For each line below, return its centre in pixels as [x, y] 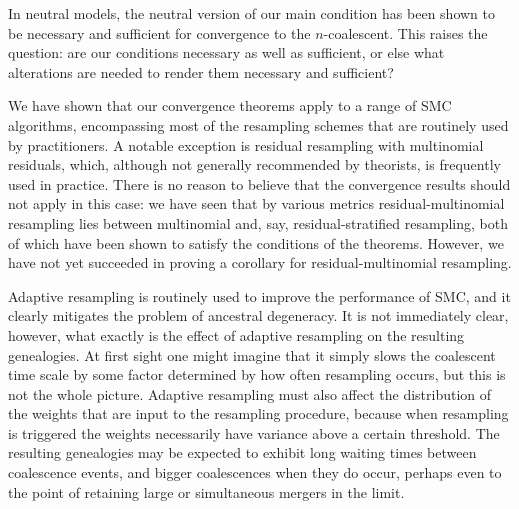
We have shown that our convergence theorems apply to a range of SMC [230, 105]
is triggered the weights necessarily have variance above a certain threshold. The [254, 432]
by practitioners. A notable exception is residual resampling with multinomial [246, 144]
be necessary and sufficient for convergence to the [159, 32]
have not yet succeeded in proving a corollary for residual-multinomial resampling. [260, 262]
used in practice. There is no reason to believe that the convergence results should [259, 183]
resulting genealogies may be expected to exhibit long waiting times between [242, 452]
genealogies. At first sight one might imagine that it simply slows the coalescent [252, 354]
